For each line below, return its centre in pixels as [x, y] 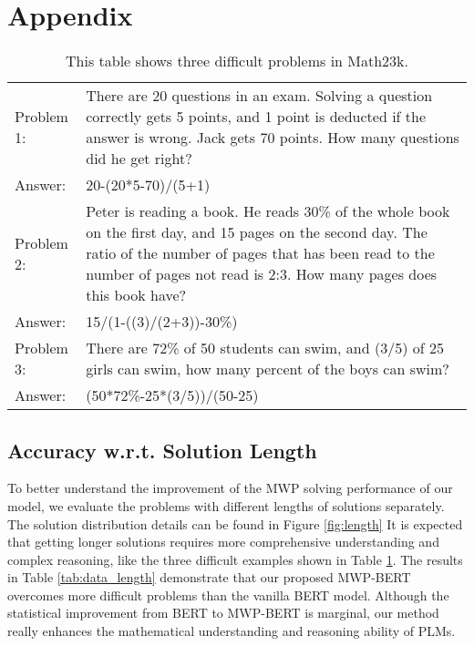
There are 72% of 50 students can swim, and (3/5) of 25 [265, 348]
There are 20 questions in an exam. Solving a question [259, 96]
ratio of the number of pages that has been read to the [260, 253]
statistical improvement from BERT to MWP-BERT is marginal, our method [223, 613]
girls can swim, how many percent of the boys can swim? [268, 369]
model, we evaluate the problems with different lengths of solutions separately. [226, 505]
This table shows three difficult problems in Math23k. [237, 61]
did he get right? [139, 159]
